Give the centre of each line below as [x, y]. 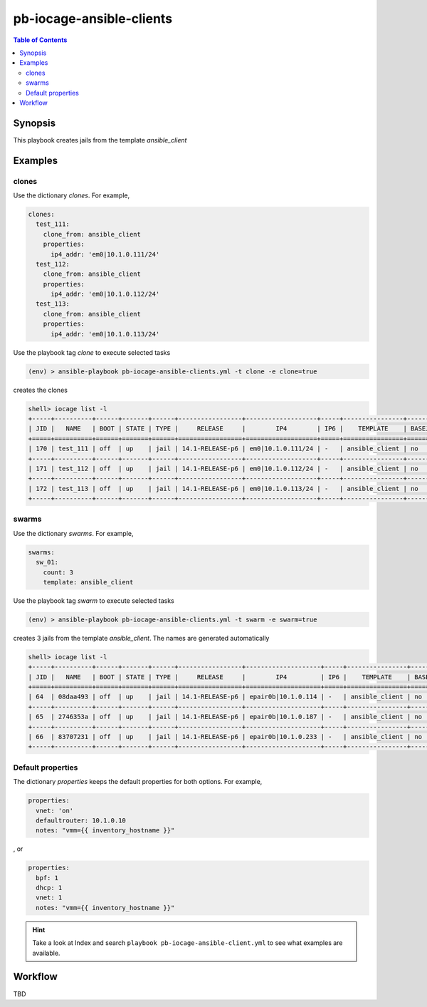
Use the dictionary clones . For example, [72, 195]
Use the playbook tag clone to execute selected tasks [92, 352]
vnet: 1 [49, 898]
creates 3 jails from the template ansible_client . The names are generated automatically [141, 638]
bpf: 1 [47, 878]
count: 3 [58, 572]
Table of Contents [40, 40]
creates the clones [40, 390]
